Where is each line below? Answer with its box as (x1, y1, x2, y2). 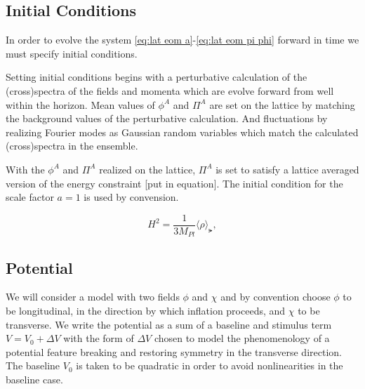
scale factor (6, 190, 54, 204)
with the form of (63, 331, 134, 345)
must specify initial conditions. (6, 46, 138, 60)
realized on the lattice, (99, 161, 196, 176)
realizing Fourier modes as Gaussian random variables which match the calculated (6, 124, 359, 139)
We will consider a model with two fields (6, 289, 180, 304)
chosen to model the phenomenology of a (154, 331, 330, 345)
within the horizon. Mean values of (6, 97, 155, 112)
